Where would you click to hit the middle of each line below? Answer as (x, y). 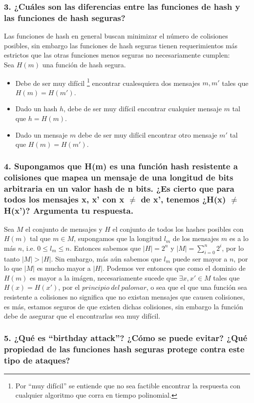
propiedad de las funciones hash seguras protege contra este (124, 349)
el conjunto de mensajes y (64, 229)
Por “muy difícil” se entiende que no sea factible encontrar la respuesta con (128, 385)
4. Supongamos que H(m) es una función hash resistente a (121, 166)
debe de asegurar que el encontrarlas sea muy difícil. (82, 316)
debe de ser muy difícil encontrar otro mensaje (148, 134)
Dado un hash (36, 109)
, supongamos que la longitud (118, 238)
